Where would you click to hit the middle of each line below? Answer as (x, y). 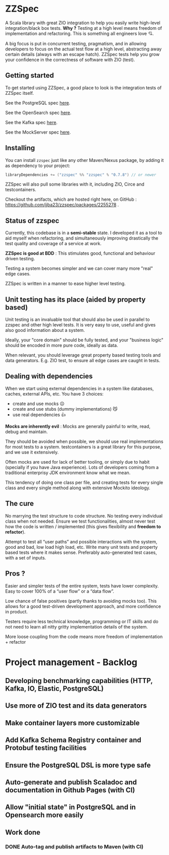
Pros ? (15, 574)
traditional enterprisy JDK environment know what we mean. (68, 473)
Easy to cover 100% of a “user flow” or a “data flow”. (60, 591)
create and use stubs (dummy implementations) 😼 (65, 409)
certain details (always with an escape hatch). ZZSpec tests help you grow (82, 54)
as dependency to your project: (38, 165)
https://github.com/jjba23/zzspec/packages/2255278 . (62, 205)
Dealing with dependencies (49, 376)
